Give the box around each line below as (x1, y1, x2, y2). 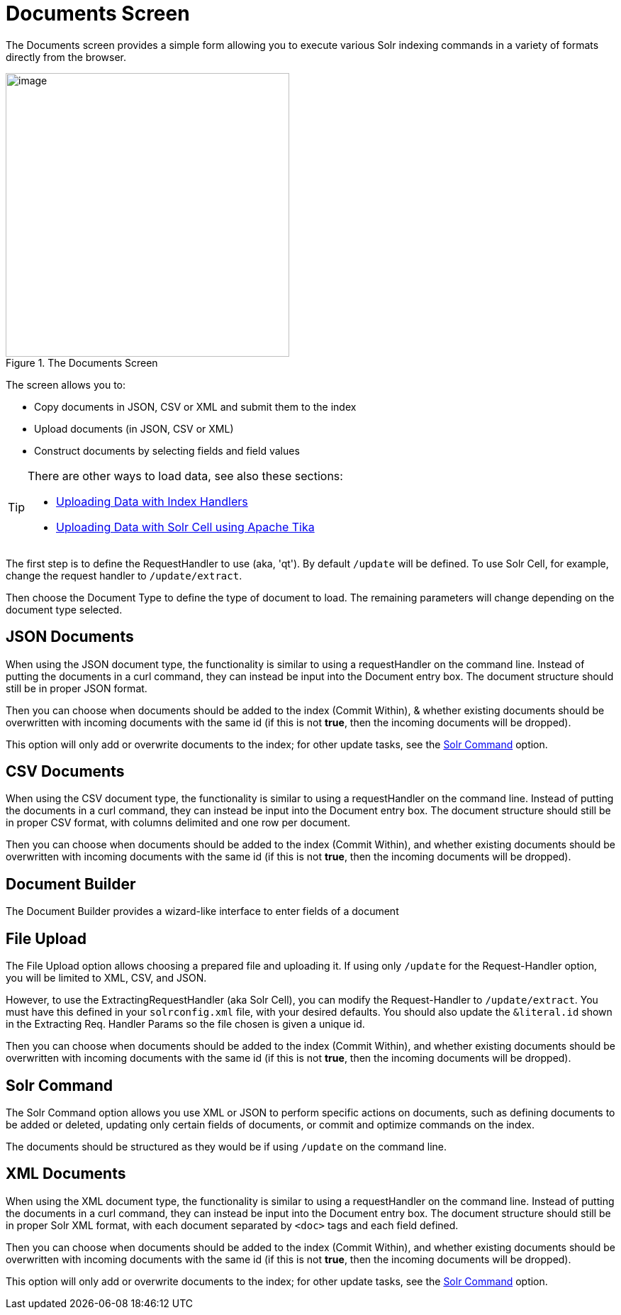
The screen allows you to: (6, 378, 126, 391)
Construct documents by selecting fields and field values (34, 444, 300, 457)
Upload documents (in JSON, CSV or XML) (34, 422, 234, 435)
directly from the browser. (6, 50, 126, 63)
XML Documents (6, 1165, 126, 1183)
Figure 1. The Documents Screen (6, 356, 158, 369)
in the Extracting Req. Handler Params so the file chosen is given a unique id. (6, 1018, 365, 1031)
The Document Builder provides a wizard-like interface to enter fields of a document (6, 905, 399, 918)
